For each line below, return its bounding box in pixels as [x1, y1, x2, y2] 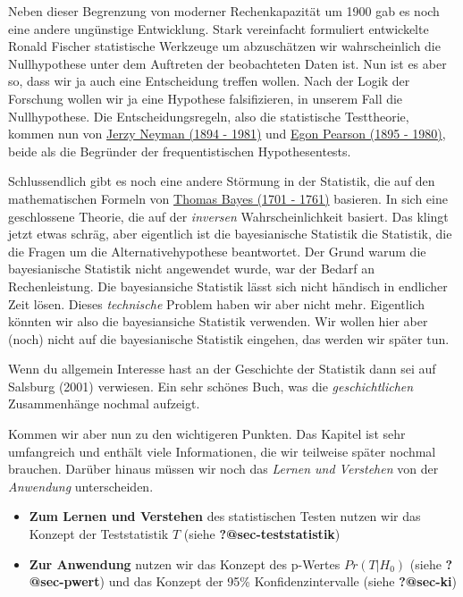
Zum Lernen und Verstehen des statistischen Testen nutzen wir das [29, 507, 421, 526]
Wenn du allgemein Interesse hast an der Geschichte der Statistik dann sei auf [8, 359, 436, 378]
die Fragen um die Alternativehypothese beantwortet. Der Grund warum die [8, 241, 426, 260]
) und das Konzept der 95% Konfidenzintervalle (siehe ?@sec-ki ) [99, 572, 457, 591]
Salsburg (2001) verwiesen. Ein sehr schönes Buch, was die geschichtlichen [8, 376, 414, 395]
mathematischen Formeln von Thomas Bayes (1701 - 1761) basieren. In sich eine [8, 189, 448, 207]
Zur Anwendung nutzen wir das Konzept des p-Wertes [29, 554, 341, 573]
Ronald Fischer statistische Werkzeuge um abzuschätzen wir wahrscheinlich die [8, 37, 441, 55]
